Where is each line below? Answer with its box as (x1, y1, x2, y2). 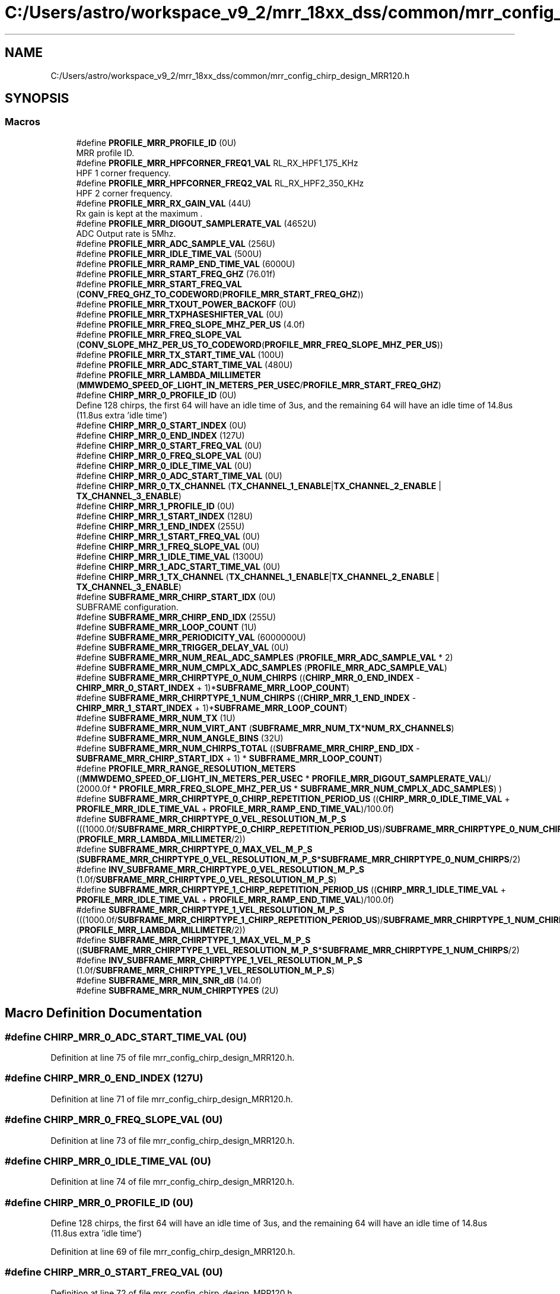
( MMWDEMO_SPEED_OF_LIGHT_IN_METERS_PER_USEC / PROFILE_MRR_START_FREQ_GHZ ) (76, 379, 441, 390)
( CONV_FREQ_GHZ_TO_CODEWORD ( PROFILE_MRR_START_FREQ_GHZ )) (76, 288, 364, 299)
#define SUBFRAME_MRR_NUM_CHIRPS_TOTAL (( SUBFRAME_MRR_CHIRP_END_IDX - (76, 743, 420, 753)
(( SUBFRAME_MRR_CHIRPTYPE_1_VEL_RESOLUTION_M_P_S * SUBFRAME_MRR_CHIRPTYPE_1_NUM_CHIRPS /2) (76, 944, 520, 955)
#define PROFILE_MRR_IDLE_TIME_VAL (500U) (76, 248, 262, 259)
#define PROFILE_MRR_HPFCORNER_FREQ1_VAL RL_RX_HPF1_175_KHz (76, 157, 358, 168)
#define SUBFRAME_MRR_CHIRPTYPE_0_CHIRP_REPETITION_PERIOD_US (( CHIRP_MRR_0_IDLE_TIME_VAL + (76, 793, 510, 804)
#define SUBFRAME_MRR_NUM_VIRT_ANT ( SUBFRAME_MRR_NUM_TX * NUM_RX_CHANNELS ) (76, 722, 454, 733)
